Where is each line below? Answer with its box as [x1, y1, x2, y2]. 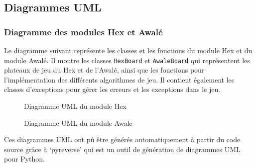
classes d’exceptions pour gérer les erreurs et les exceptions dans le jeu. [4, 84, 221, 94]
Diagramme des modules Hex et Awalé [4, 25, 163, 38]
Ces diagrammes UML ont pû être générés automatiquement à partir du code [4, 134, 241, 145]
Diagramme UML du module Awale [24, 117, 132, 128]
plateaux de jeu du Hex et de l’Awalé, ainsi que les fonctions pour [4, 65, 205, 75]
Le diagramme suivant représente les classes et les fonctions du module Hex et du [4, 45, 253, 55]
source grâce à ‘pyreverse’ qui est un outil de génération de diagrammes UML [4, 144, 241, 154]
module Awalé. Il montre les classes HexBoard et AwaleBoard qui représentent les [4, 55, 250, 65]
